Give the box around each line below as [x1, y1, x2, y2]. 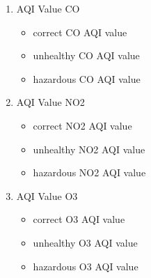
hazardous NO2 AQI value [33, 165, 146, 180]
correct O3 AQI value [33, 212, 125, 226]
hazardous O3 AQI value [33, 258, 138, 273]
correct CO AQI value [33, 24, 127, 39]
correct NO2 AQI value [33, 118, 132, 132]
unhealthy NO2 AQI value [33, 141, 145, 156]
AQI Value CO [16, 1, 80, 15]
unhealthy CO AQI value [33, 48, 140, 63]
